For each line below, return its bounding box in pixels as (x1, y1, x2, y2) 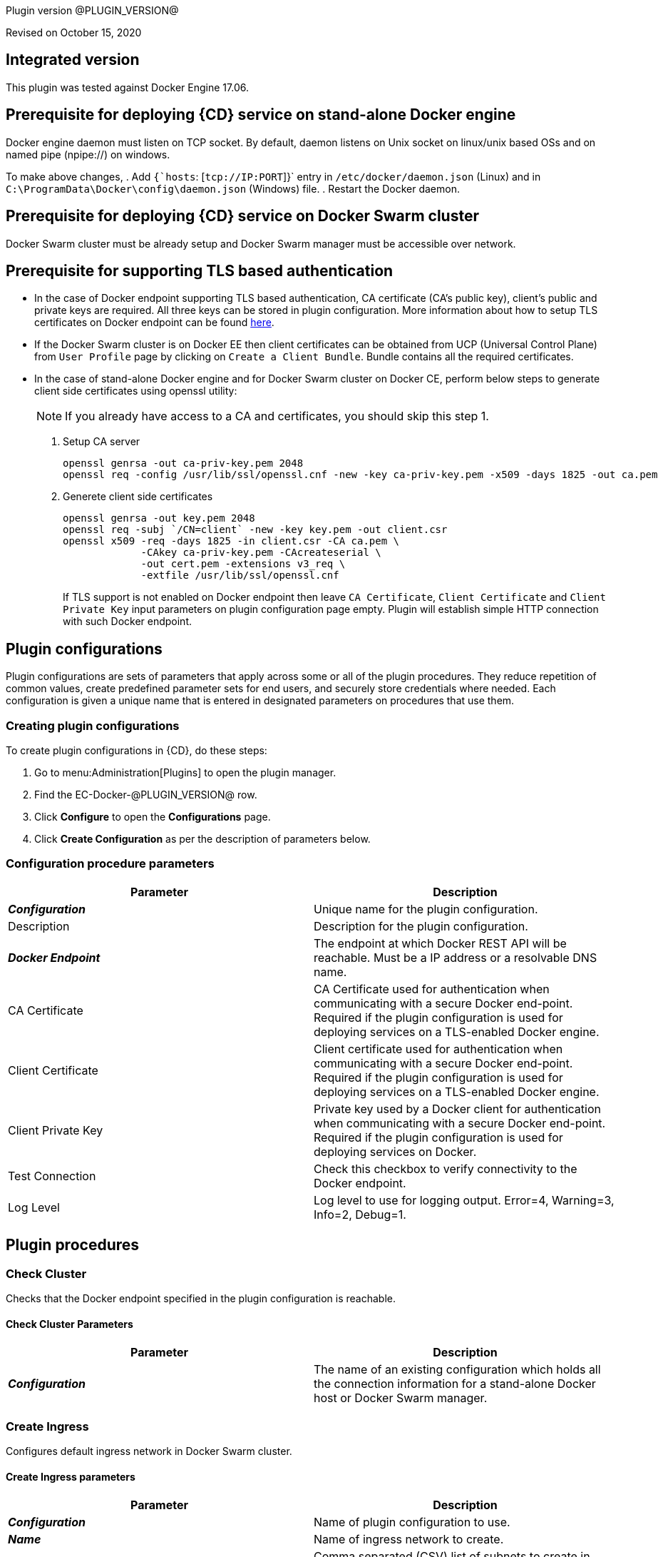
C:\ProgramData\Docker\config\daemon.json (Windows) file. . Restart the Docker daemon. (6, 182, 460, 195)
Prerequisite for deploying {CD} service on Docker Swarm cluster (6, 207, 479, 225)
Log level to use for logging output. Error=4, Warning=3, (314, 1192, 615, 1207)
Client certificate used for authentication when (314, 1041, 563, 1056)
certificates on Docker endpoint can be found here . (34, 316, 274, 329)
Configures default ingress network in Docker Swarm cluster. (6, 1444, 292, 1457)
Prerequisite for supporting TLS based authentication (6, 261, 394, 280)
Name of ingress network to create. (314, 1532, 504, 1547)
